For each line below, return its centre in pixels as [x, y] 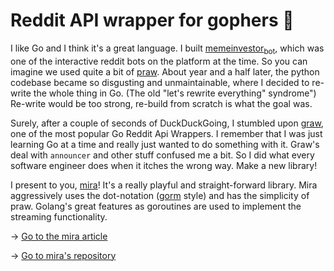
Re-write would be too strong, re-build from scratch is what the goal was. [161, 103]
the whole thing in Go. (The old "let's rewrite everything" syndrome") [175, 93]
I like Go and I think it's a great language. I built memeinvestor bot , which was [167, 49]
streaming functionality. [59, 216]
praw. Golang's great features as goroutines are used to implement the [156, 206]
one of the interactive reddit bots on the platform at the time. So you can [159, 61]
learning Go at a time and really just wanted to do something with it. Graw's [165, 144]
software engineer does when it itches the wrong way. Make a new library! [164, 165]
